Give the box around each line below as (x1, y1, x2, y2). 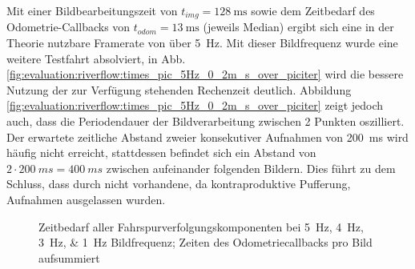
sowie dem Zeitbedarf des (251, 2, 375, 18)
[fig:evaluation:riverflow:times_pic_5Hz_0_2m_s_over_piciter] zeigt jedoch (6, 97, 384, 114)
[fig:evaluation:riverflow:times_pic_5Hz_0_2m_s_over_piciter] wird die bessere (6, 66, 404, 82)
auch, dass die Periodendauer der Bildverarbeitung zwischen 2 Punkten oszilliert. (6, 113, 405, 130)
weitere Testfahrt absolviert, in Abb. (6, 50, 186, 66)
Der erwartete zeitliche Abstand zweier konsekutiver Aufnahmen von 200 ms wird (6, 128, 409, 145)
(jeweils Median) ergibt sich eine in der (203, 18, 394, 35)
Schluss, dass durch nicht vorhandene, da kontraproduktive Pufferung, (6, 175, 351, 192)
